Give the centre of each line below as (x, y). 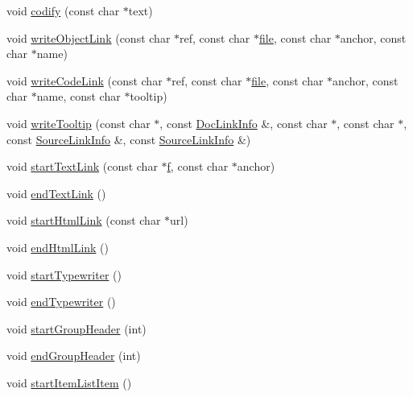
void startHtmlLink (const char (84, 220)
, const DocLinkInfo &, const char (244, 123)
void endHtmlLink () (58, 247)
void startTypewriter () (64, 274)
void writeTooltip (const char (78, 123)
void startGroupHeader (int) (76, 328)
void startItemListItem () (69, 382)
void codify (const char (63, 10)
